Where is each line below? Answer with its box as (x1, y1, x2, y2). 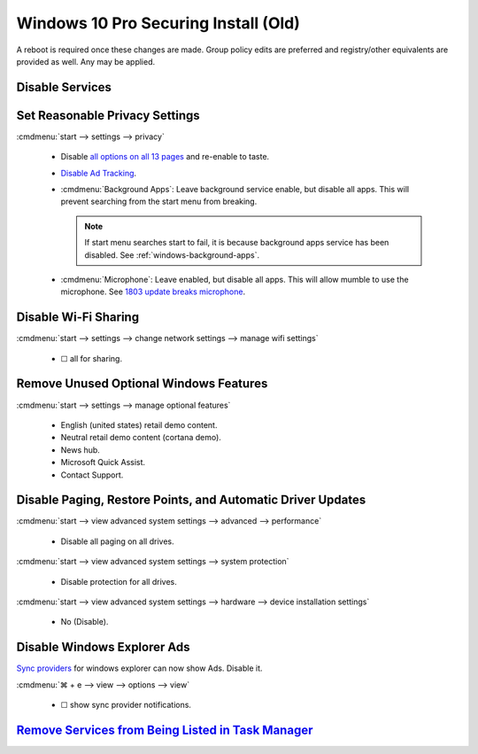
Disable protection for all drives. (60, 576, 177, 587)
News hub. (60, 444, 101, 455)
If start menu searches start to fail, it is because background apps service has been (84, 237, 389, 248)
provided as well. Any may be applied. (16, 56, 156, 66)
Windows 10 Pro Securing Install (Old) (16, 13, 301, 33)
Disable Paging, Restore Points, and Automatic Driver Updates (16, 493, 366, 508)
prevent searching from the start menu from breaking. (60, 196, 258, 207)
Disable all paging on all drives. (60, 536, 174, 547)
